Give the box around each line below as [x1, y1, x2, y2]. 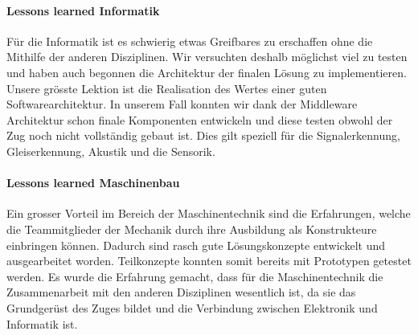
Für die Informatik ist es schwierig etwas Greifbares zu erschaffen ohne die [6, 32, 373, 49]
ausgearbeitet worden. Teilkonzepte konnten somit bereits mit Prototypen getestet [6, 252, 412, 269]
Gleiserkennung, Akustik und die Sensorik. [6, 142, 215, 159]
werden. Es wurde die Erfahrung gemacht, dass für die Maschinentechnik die [6, 268, 383, 284]
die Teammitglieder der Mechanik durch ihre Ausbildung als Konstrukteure [6, 220, 377, 237]
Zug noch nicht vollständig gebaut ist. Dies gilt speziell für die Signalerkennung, [6, 127, 400, 144]
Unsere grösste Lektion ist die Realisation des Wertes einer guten [6, 80, 327, 96]
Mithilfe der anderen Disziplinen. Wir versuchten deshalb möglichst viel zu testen [6, 48, 408, 65]
